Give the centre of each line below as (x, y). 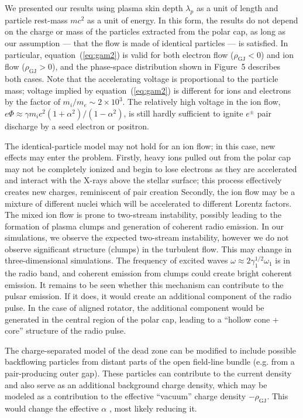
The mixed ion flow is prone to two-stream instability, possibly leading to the (143, 215)
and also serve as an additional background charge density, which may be (136, 384)
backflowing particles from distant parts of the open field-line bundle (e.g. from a (150, 362)
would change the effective (52, 408)
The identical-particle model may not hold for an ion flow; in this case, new (140, 145)
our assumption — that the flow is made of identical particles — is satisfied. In (147, 42)
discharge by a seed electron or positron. (77, 126)
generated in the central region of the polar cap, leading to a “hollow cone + (142, 319)
